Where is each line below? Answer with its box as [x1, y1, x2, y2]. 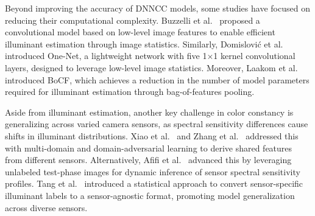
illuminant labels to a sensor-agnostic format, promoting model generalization [5, 189, 295, 201]
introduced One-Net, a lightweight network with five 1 [5, 49, 207, 62]
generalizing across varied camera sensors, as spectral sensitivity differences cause [5, 117, 308, 130]
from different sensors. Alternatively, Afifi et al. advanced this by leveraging [5, 153, 292, 166]
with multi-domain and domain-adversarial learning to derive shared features [5, 141, 292, 154]
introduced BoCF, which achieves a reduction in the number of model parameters [5, 73, 310, 86]
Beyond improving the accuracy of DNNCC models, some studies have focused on [5, 2, 310, 14]
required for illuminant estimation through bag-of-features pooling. [5, 85, 255, 98]
